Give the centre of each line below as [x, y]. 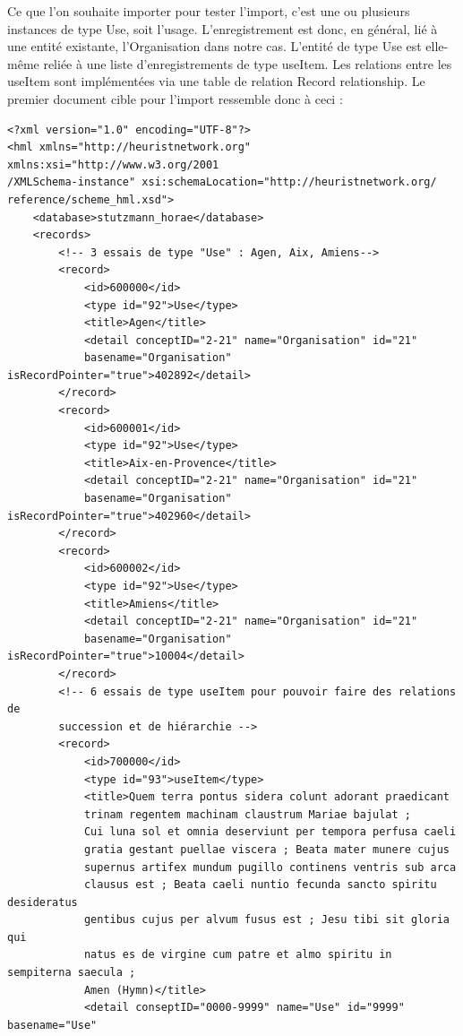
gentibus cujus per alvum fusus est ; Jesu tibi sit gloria [266, 920]
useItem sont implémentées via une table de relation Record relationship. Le [216, 81]
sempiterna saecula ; [72, 973]
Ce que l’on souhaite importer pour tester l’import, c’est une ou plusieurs [209, 11]
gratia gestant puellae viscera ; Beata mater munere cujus [266, 849]
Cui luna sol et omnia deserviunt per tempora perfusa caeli [270, 832]
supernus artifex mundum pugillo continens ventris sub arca [270, 867]
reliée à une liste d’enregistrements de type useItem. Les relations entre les [248, 63]
